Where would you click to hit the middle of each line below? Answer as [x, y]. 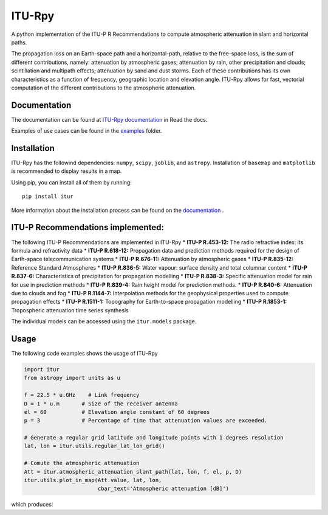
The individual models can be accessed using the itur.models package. [104, 321]
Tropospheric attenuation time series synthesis [70, 310]
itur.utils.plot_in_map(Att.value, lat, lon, [93, 480]
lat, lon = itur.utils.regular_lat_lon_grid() [94, 446]
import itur [42, 369]
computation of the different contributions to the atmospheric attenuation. [104, 88]
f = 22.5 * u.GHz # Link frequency [82, 395]
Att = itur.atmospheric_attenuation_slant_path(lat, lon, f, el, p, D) [133, 471]
